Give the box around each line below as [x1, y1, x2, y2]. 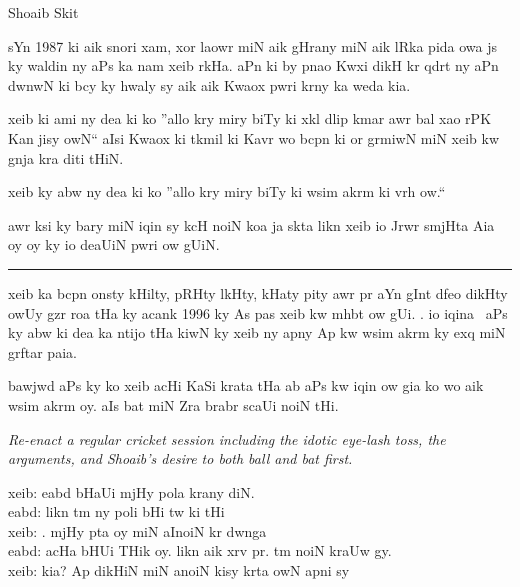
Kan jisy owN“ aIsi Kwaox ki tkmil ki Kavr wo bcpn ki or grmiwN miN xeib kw [8, 127, 500, 148]
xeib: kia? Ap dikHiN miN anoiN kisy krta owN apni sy [8, 560, 350, 581]
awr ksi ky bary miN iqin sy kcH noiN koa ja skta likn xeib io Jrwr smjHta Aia [8, 214, 495, 235]
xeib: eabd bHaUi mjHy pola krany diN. [8, 481, 255, 502]
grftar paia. [8, 341, 77, 362]
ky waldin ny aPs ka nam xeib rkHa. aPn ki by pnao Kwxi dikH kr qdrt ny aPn [8, 55, 499, 76]
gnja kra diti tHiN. [8, 147, 124, 168]
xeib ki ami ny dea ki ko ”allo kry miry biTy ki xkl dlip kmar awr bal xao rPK [8, 108, 492, 129]
